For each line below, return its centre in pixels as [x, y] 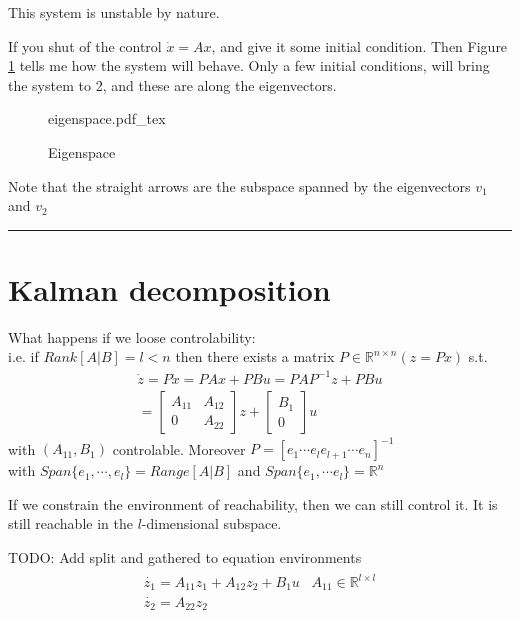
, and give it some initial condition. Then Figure [359, 45]
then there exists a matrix [255, 356]
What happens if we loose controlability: [132, 336]
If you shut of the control [85, 45]
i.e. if [23, 356]
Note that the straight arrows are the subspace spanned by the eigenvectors [239, 185]
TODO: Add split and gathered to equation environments [185, 556]
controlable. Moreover [179, 448]
